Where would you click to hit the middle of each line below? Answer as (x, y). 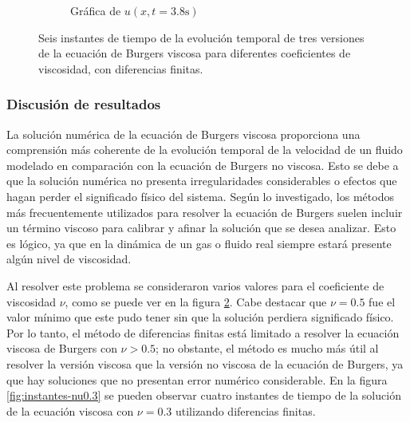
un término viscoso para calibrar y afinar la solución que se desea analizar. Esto (201, 228)
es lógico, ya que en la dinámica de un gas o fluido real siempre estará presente (199, 243)
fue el (382, 301)
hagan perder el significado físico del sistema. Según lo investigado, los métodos (200, 196)
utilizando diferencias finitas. (245, 410)
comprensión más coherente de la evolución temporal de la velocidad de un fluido (205, 150)
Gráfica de (96, 10)
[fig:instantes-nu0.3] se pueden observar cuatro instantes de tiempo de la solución (204, 395)
